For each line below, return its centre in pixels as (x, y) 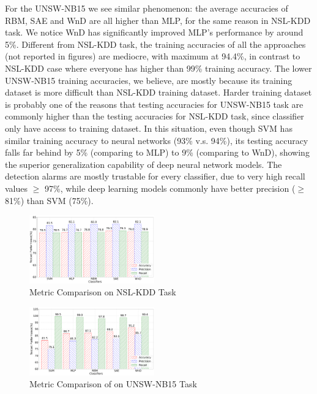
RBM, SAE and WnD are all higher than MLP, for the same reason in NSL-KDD (158, 20)
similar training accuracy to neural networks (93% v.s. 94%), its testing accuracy (157, 140)
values (17, 188)
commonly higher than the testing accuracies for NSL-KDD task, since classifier (155, 116)
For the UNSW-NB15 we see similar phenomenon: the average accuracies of (147, 8)
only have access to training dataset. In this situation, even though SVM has (149, 128)
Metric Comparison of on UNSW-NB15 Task (113, 384)
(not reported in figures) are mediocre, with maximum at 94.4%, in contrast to (153, 56)
